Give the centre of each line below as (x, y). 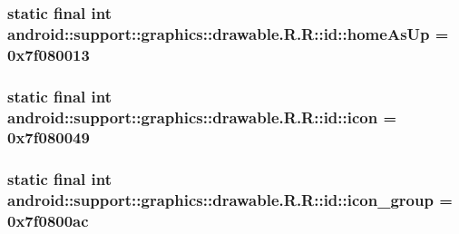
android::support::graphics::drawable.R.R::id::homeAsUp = (228, 33)
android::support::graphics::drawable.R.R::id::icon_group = (230, 200)
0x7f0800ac (48, 221)
